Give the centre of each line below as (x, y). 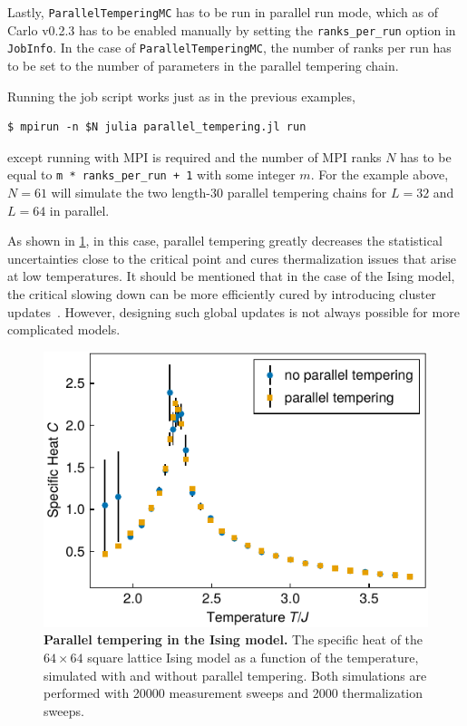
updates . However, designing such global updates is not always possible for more (233, 311)
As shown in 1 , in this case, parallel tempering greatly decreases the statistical (225, 241)
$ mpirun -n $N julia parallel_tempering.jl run (157, 127)
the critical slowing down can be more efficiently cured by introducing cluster (222, 293)
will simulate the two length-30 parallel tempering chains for (219, 192)
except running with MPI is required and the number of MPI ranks (195, 156)
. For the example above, (379, 174)
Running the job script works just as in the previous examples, (181, 96)
